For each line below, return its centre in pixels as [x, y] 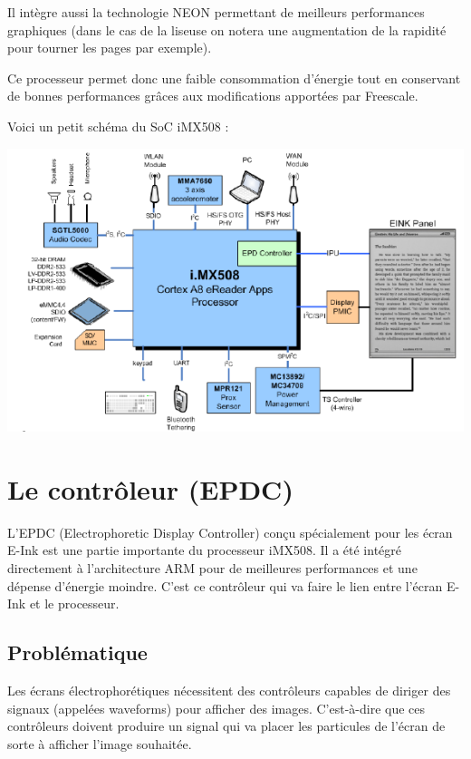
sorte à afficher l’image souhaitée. [100, 743]
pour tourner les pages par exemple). [110, 48]
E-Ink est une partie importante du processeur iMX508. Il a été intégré [204, 550]
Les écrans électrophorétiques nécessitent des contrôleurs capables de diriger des [229, 690]
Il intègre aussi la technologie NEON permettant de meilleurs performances [216, 12]
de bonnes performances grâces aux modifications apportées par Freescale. [213, 96]
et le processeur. [74, 603]
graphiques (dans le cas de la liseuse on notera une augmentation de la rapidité [227, 29]
